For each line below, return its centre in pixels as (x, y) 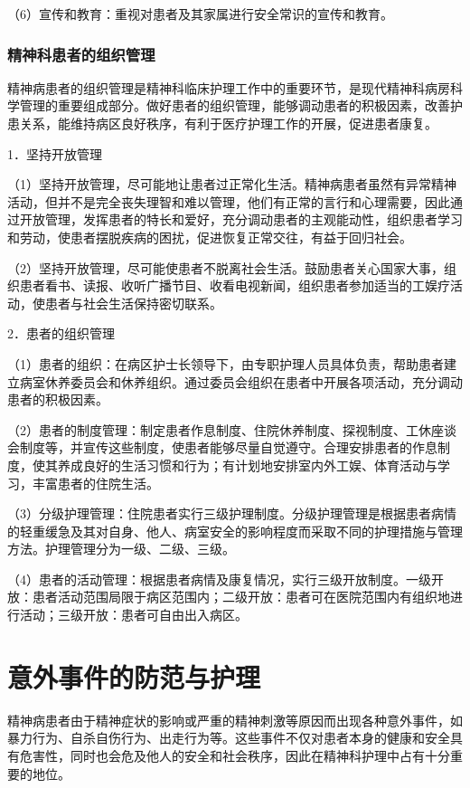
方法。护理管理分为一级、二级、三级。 (121, 549)
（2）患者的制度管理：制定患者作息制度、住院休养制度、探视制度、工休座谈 (232, 429)
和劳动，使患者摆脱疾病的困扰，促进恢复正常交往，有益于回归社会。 (210, 237)
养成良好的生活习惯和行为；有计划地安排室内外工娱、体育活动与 (247, 465)
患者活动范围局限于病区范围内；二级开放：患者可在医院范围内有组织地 (241, 597)
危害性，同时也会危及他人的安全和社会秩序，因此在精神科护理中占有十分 (235, 755)
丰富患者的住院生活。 (95, 483)
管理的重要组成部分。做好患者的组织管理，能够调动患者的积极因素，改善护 (241, 105)
